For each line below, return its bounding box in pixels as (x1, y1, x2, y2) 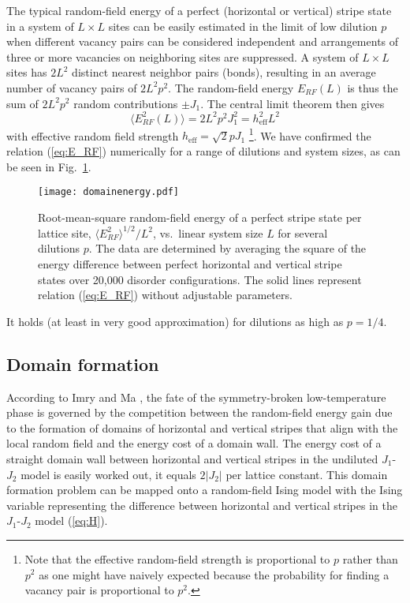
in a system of (6, 17, 74, 34)
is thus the (347, 79, 398, 96)
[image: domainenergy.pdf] (38, 186, 179, 198)
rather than (342, 550, 398, 567)
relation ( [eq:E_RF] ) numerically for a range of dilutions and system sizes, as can (6, 142, 401, 159)
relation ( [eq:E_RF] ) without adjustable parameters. (38, 287, 293, 303)
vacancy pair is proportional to (24, 582, 174, 598)
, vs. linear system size (152, 224, 263, 241)
